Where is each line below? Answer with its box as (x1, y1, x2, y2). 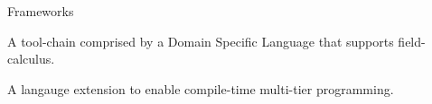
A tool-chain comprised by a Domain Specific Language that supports (7, 31, 394, 50)
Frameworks (7, 2, 74, 20)
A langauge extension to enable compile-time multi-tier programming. (7, 79, 394, 98)
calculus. (7, 49, 55, 68)
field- (398, 31, 426, 50)
